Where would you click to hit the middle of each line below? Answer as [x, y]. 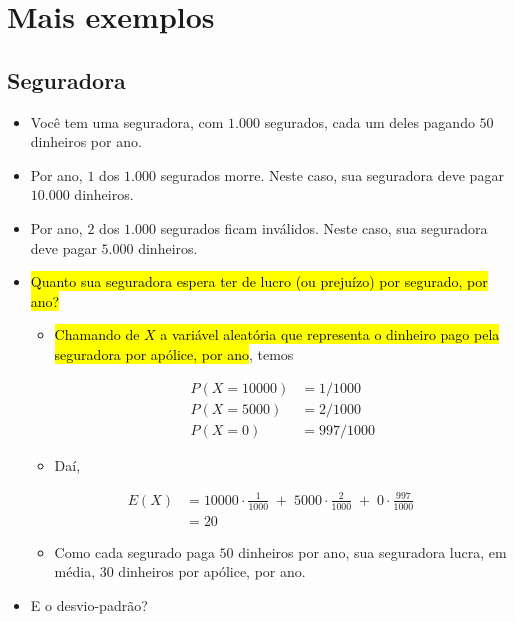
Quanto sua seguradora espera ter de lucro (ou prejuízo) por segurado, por [259, 281]
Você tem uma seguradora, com [127, 121]
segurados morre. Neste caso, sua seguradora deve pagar [332, 174]
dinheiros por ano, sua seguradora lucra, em [372, 551]
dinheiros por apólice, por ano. [212, 571]
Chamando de [97, 334]
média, [75, 571]
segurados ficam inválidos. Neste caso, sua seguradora [324, 227]
